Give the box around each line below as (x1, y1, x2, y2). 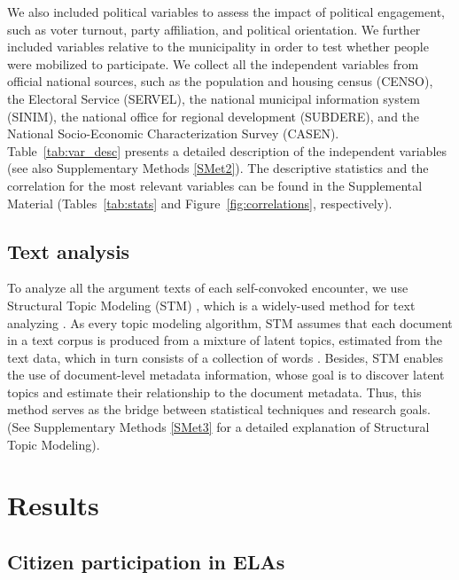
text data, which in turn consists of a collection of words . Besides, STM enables (7, 348, 443, 366)
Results (7, 487, 99, 523)
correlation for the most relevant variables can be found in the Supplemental (7, 176, 423, 194)
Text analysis (7, 237, 130, 264)
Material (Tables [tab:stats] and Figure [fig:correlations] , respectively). (7, 193, 393, 212)
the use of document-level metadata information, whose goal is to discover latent (7, 365, 445, 384)
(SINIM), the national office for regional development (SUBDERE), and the (7, 106, 420, 125)
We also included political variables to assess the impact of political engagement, (7, 3, 445, 20)
